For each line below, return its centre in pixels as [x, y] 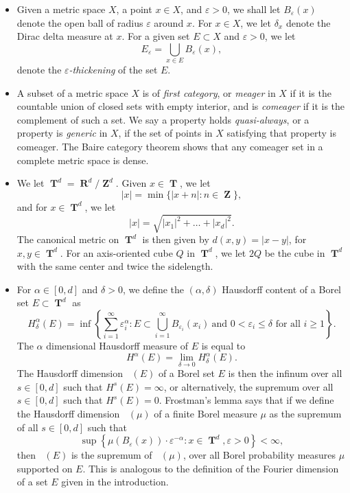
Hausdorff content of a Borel [281, 289]
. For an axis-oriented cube [116, 252]
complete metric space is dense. [83, 160]
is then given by [176, 239]
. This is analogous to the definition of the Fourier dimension [211, 468]
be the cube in [295, 252]
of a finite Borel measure [206, 414]
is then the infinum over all [285, 373]
